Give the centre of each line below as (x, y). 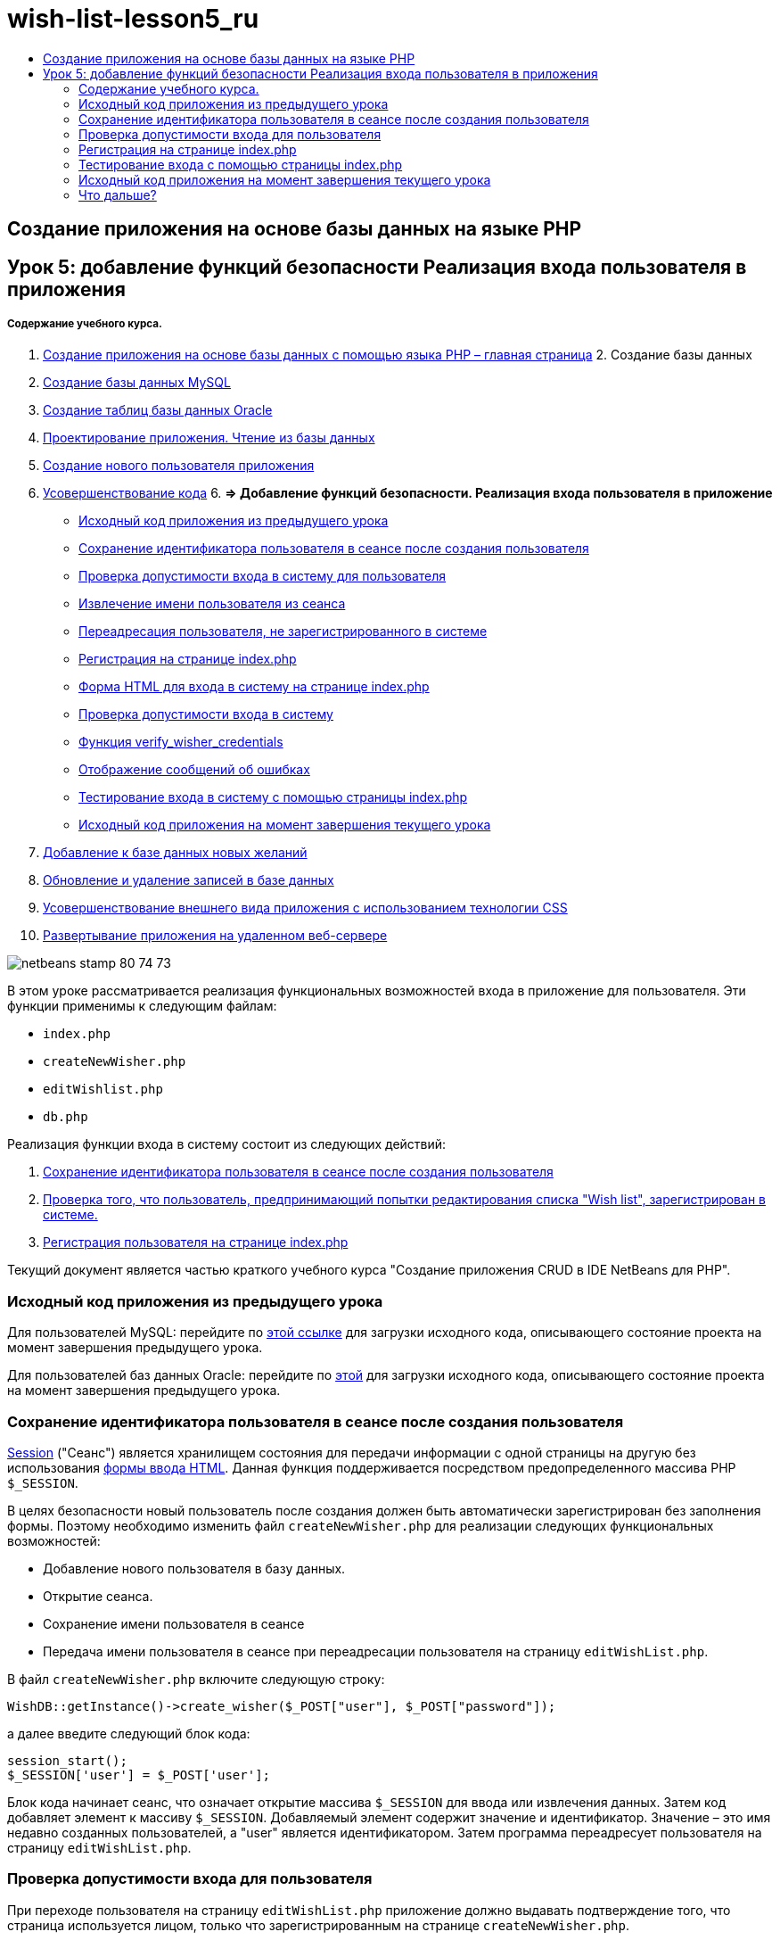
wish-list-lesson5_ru (133, 19)
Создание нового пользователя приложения (179, 466)
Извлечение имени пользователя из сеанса (212, 604)
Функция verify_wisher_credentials (181, 742)
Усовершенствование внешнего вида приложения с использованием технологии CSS (305, 908)
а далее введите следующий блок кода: (129, 1733)
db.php (66, 1117)
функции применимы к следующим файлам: (142, 1006)
